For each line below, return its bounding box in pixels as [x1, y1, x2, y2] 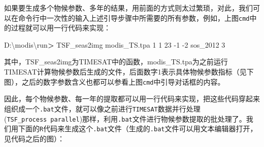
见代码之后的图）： [4, 133, 64, 143]
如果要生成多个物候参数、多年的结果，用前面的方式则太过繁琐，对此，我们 [4, 3, 253, 13]
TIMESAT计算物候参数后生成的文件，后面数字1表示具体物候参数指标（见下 [4, 66, 254, 77]
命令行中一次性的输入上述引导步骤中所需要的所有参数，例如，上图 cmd [18, 12, 250, 23]
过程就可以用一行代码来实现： [11, 22, 111, 33]
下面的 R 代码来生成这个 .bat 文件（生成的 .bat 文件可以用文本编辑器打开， [18, 123, 257, 134]
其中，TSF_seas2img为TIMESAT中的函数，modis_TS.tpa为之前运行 [4, 56, 228, 67]
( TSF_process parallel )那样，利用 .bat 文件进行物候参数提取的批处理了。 [4, 113, 246, 124]
